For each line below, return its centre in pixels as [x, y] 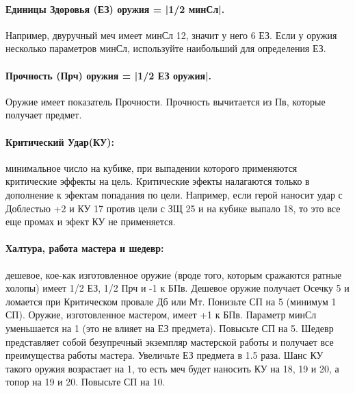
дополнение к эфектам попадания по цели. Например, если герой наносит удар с [174, 194]
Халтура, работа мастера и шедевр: [85, 248]
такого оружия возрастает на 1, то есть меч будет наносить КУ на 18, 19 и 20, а [172, 368]
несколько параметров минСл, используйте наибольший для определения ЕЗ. [166, 48]
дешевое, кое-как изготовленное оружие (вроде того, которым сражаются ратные [174, 274]
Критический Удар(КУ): [60, 141]
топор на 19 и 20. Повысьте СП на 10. [86, 382]
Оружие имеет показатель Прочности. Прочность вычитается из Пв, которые [166, 101]
